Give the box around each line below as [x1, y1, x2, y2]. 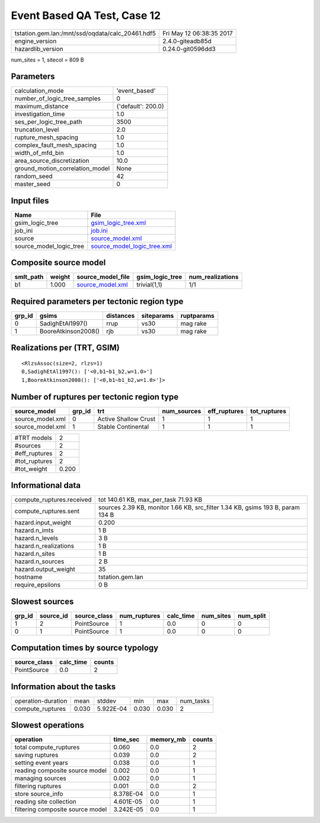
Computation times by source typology [11, 643, 159, 653]
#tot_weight [14, 465, 47, 473]
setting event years [14, 758, 68, 767]
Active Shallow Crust [97, 414, 156, 423]
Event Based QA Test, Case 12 [11, 9, 161, 22]
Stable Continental [97, 422, 149, 430]
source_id [39, 612, 68, 620]
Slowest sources [11, 596, 74, 606]
